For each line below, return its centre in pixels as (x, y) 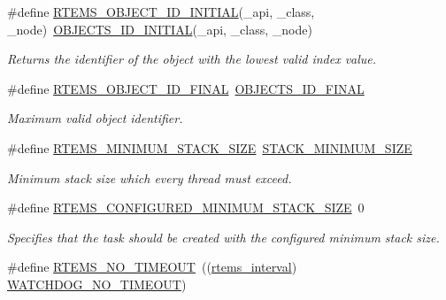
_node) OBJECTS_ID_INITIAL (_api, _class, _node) (160, 29)
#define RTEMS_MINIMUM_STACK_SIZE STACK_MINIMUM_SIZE (210, 147)
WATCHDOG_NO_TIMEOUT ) (97, 284)
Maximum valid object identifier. (95, 118)
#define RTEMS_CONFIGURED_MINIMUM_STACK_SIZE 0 (186, 208)
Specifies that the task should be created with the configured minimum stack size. (223, 237)
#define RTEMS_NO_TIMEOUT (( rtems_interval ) (152, 267)
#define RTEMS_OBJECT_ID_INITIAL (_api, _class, (161, 12)
